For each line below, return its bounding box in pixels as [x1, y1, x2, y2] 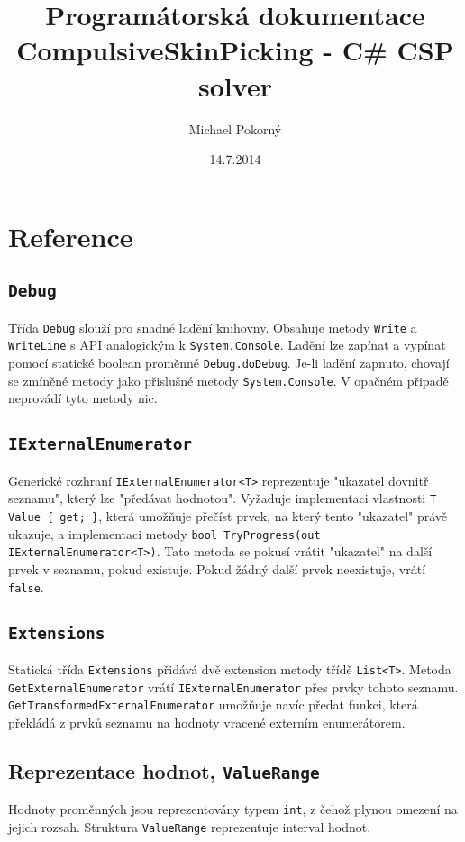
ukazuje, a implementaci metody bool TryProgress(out [8, 524, 321, 543]
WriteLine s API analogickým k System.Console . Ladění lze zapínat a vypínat [8, 335, 446, 354]
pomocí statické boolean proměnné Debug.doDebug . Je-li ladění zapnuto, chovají [8, 352, 450, 371]
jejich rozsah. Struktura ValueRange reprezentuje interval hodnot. [8, 817, 371, 836]
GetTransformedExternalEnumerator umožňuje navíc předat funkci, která [8, 695, 418, 714]
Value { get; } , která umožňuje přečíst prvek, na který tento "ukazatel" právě [8, 506, 448, 525]
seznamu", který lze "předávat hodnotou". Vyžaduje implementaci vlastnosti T [8, 489, 437, 508]
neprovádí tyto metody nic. [8, 389, 158, 407]
